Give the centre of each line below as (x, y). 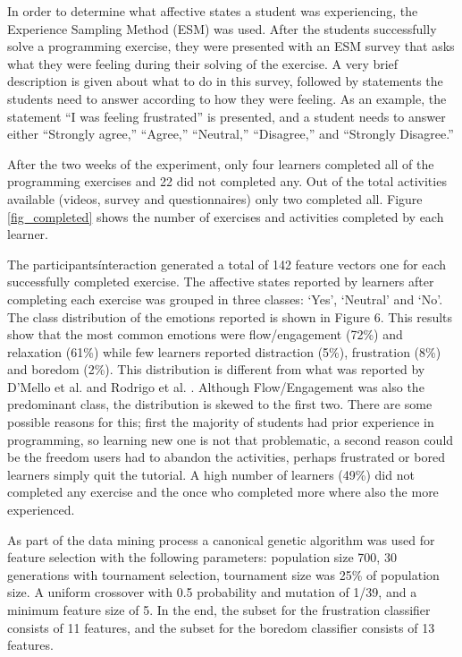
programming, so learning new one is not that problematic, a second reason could (231, 439)
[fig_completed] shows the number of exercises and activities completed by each (226, 216)
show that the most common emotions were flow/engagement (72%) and (205, 334)
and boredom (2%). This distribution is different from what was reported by (216, 369)
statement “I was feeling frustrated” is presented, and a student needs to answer (227, 116)
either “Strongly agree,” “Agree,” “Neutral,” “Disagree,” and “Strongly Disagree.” (231, 134)
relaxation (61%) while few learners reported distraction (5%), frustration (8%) (224, 351)
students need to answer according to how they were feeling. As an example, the (227, 98)
